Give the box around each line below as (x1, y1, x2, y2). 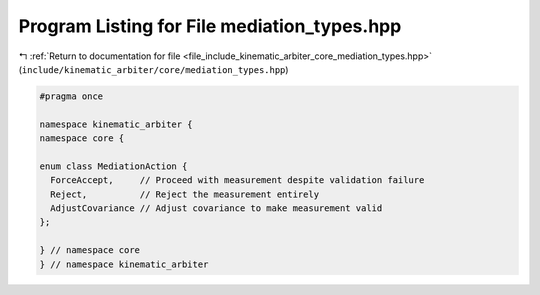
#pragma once (39, 90, 104, 102)
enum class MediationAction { (39, 160, 188, 172)
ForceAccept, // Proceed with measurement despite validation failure (50, 175, 425, 186)
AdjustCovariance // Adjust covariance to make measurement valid (50, 203, 383, 214)
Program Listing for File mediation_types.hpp (18, 15, 402, 37)
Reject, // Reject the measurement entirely (50, 188, 320, 200)
